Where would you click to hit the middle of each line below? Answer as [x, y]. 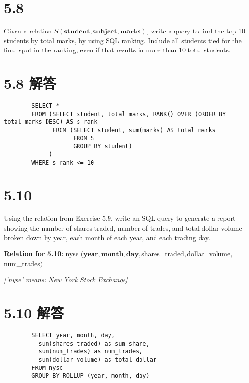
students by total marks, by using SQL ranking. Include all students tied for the [123, 40]
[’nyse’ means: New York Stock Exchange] [66, 279]
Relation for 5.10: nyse [41, 254]
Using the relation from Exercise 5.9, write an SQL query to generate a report [120, 218]
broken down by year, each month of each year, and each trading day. [107, 237]
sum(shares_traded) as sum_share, [94, 343]
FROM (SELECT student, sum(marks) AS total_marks [134, 130]
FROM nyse [47, 368]
